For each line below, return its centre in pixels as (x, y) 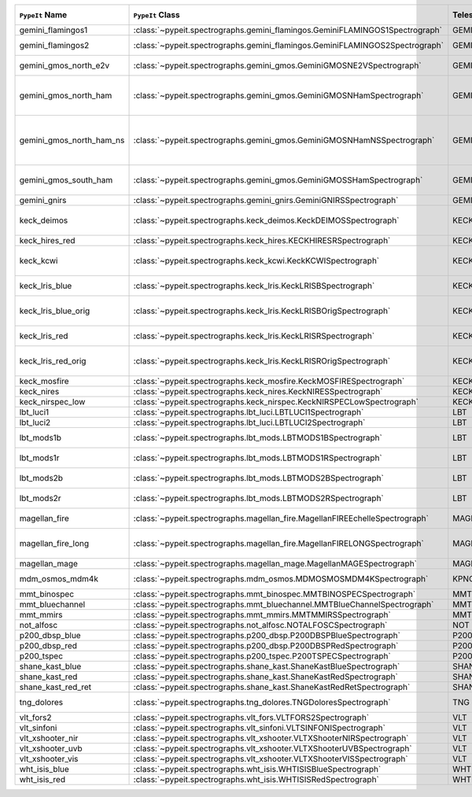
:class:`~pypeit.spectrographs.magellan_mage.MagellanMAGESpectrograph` (275, 564)
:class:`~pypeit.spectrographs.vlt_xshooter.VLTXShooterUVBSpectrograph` (273, 749)
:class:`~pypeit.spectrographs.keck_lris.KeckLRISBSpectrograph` (254, 286)
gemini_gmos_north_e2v (65, 65)
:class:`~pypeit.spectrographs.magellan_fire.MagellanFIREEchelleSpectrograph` (281, 518)
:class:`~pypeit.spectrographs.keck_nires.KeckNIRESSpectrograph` (258, 391)
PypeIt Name (43, 15)
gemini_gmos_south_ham (66, 180)
